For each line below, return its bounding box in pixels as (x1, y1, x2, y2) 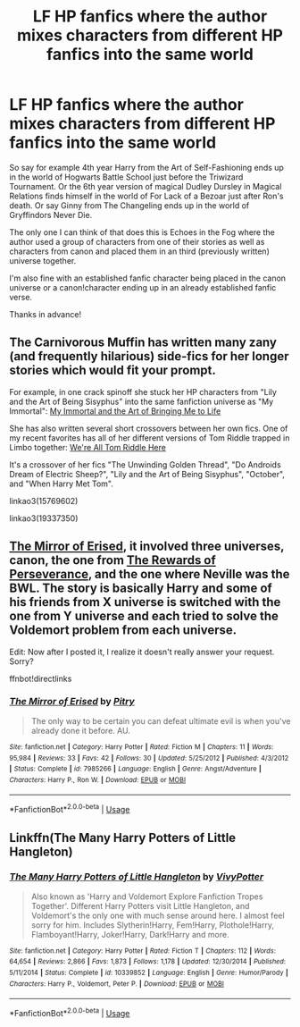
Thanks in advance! (9, 308, 82, 319)
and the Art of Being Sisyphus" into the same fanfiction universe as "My (9, 396, 274, 407)
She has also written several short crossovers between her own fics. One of (9, 423, 288, 434)
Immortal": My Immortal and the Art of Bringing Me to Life (9, 405, 221, 417)
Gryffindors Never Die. (9, 209, 93, 220)
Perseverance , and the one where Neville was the (9, 567, 290, 582)
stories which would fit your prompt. (9, 363, 217, 378)
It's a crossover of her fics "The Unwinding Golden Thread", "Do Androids (9, 459, 281, 470)
